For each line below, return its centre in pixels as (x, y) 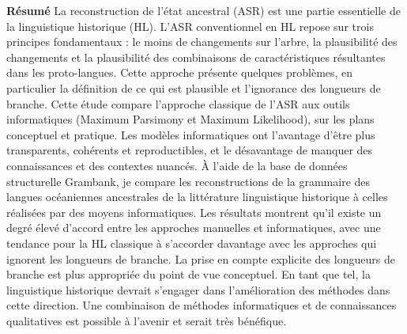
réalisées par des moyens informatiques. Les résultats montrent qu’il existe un (194, 212)
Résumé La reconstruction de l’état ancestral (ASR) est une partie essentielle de (203, 10)
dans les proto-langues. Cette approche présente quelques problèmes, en (180, 72)
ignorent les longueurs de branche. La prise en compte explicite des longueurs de (201, 258)
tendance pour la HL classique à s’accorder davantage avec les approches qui (192, 243)
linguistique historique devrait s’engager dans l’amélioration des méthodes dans (198, 289)
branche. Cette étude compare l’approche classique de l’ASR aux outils (178, 103)
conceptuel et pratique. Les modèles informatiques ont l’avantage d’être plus (191, 134)
